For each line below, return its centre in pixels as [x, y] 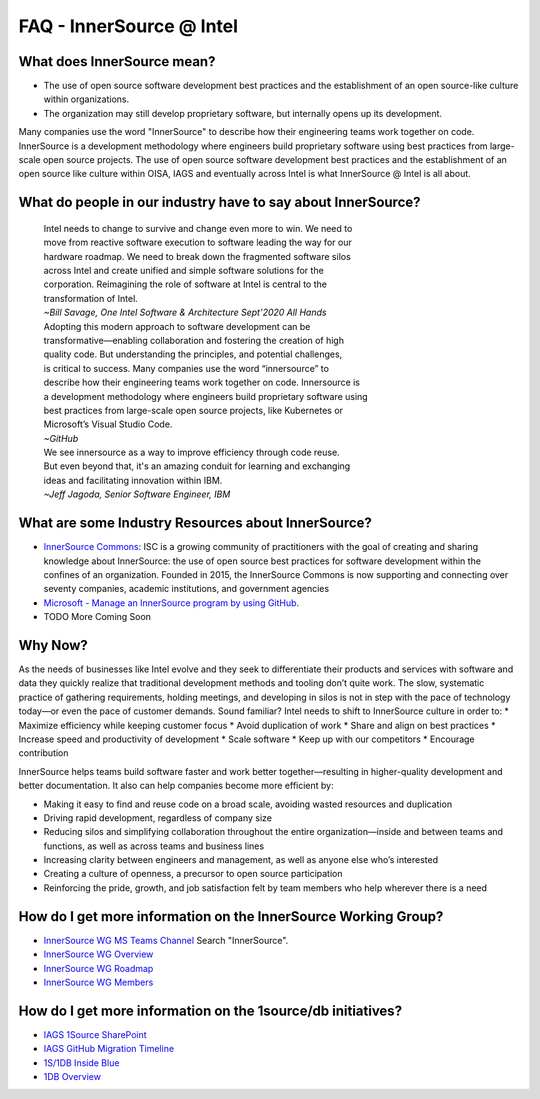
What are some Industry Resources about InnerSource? [195, 523]
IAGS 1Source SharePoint [95, 1034]
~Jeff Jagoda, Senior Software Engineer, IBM [137, 494]
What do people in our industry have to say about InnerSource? [219, 202]
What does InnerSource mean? [117, 61]
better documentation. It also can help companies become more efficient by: [176, 786]
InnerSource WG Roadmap [98, 968]
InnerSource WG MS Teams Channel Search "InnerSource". [166, 940]
